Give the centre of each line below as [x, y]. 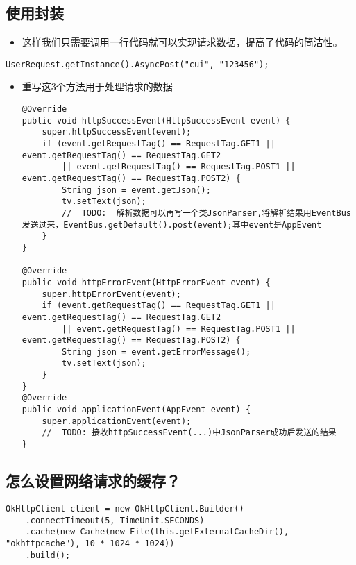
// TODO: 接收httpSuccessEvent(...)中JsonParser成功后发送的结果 [189, 433]
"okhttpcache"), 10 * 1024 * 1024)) [90, 543]
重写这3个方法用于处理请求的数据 [97, 86]
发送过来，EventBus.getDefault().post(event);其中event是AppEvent [172, 225]
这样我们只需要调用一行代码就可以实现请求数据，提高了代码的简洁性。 [182, 42]
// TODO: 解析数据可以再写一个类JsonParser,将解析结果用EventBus [206, 213]
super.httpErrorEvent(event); [111, 294]
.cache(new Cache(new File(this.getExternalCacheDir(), [157, 532]
